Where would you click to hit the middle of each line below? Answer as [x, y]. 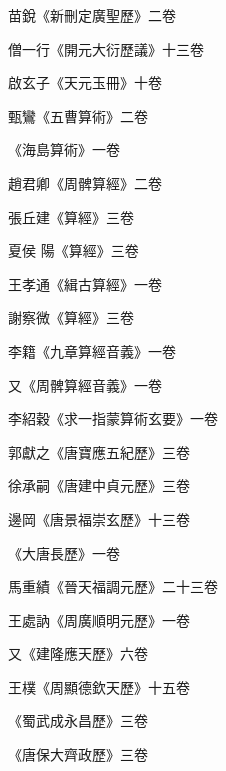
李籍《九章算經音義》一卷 [92, 350]
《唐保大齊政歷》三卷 [78, 754]
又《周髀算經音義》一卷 [85, 384]
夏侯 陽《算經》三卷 [73, 250]
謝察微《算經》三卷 [71, 317]
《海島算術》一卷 [64, 149]
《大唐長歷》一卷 [64, 552]
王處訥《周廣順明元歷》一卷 [99, 619]
